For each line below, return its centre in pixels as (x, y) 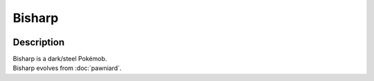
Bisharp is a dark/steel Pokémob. (60, 59)
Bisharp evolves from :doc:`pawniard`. (67, 68)
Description (39, 42)
